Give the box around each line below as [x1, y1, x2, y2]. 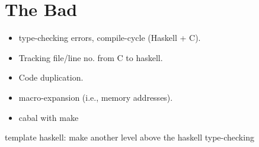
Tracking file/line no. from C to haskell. [18, 51, 163, 63]
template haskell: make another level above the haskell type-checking [5, 131, 254, 143]
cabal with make [18, 111, 79, 123]
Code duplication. [18, 71, 84, 84]
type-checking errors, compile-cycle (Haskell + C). [18, 31, 201, 44]
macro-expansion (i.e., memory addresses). [18, 91, 173, 103]
